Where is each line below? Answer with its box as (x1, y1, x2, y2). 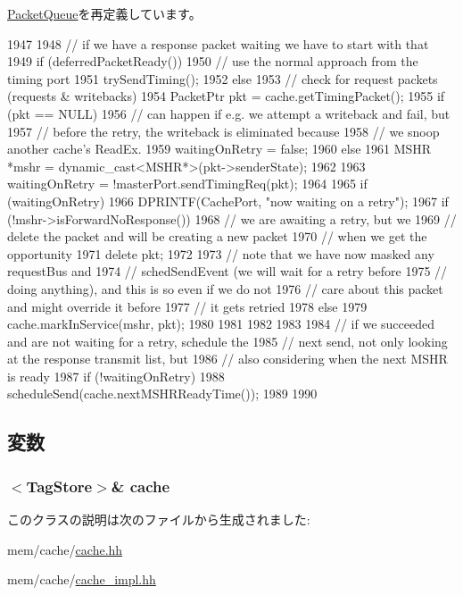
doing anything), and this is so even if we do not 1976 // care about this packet (7, 279, 443, 297)
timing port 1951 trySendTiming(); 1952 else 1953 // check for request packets (7, 69, 438, 88)
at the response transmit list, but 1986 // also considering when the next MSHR (7, 349, 448, 368)
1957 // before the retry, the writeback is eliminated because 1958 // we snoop (7, 122, 440, 140)
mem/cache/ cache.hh (7, 540, 123, 558)
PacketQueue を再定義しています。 (7, 4, 202, 22)
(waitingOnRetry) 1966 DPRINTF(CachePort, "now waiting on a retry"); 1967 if (7, 191, 449, 210)
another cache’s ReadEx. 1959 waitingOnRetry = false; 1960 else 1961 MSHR (7, 139, 432, 158)
